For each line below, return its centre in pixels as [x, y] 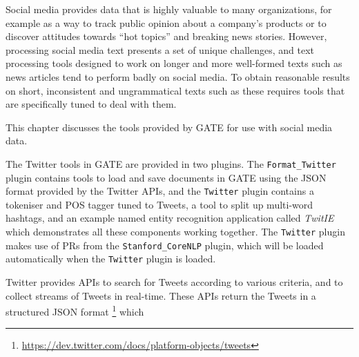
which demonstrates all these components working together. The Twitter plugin [175, 232]
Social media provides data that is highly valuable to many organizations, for [169, 9]
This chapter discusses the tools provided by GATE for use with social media [169, 127]
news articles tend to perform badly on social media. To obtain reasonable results [178, 76]
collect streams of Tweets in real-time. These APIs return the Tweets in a [161, 295]
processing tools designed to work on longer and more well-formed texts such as [174, 63]
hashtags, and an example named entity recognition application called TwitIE [170, 218]
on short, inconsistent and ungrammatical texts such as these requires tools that [175, 90]
